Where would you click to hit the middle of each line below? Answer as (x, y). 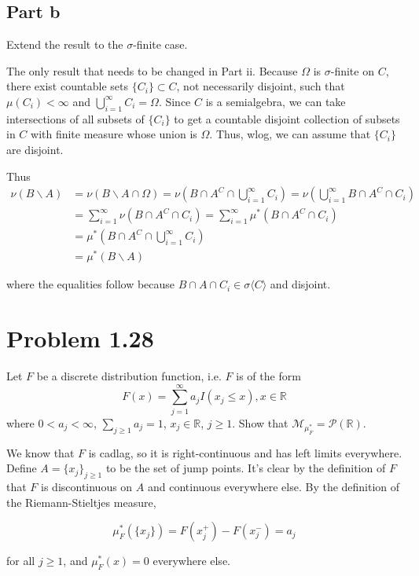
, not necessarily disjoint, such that (261, 86)
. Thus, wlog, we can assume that (290, 134)
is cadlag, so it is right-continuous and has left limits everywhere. (245, 452)
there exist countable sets (68, 86)
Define (22, 468)
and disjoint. (300, 284)
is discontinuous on (87, 487)
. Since (175, 101)
